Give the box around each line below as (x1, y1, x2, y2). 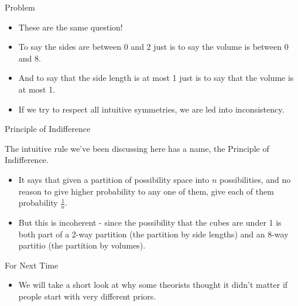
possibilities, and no (220, 173, 291, 185)
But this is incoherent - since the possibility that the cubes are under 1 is (18, 216, 282, 228)
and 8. (18, 52, 41, 64)
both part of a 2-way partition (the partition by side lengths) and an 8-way (18, 227, 289, 240)
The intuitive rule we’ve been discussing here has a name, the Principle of (5, 142, 269, 154)
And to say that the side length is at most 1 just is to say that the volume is (18, 72, 294, 84)
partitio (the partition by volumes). (18, 239, 146, 251)
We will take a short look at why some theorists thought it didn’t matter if (18, 278, 288, 291)
